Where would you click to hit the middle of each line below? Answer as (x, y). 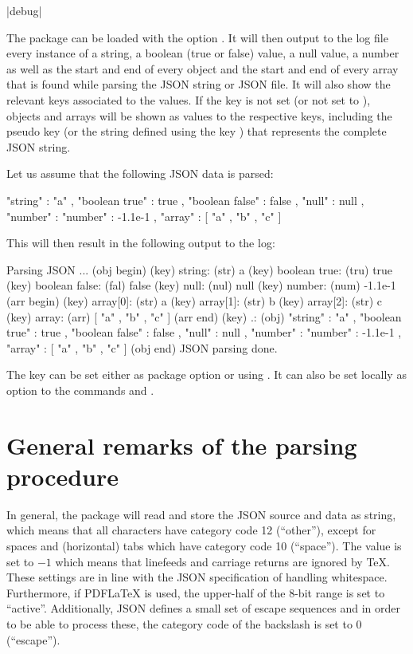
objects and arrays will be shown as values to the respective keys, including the (199, 115)
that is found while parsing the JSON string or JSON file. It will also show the (199, 84)
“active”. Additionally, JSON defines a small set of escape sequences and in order (203, 608)
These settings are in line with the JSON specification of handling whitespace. (197, 577)
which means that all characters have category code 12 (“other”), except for (191, 530)
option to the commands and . (80, 390)
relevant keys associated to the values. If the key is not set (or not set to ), (189, 99)
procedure (63, 476)
